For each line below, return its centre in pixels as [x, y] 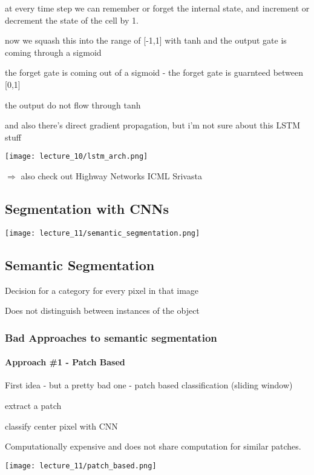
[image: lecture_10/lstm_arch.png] [77, 157]
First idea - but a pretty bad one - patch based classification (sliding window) [149, 385]
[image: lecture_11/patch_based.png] [81, 466]
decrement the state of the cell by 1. [72, 20]
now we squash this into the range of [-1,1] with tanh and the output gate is [146, 40]
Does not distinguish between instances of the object [102, 311]
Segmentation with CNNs [87, 208]
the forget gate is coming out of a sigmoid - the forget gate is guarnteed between [154, 72]
